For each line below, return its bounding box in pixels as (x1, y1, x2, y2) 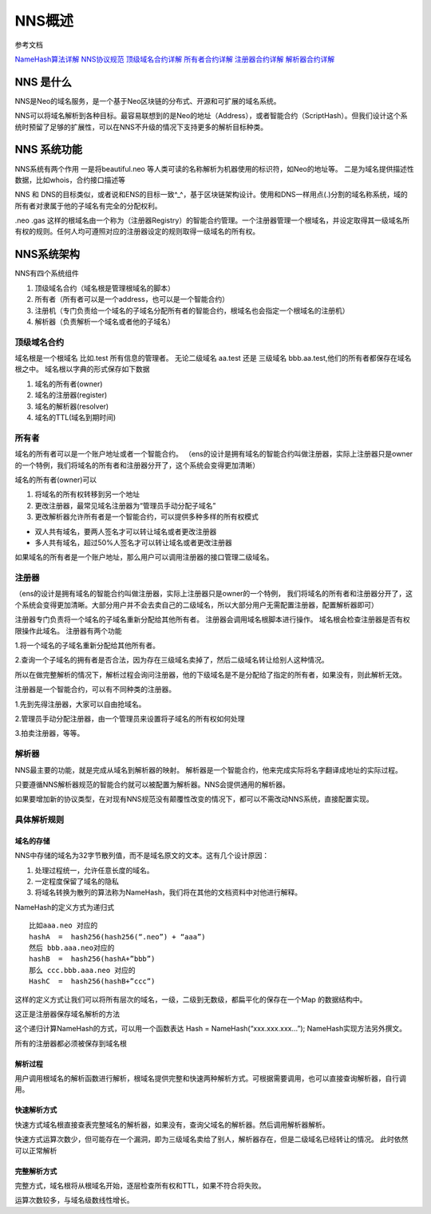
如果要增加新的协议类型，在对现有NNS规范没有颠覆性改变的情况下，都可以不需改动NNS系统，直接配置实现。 (14, 794, 374, 804)
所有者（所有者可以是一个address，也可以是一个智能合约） (34, 295, 229, 304)
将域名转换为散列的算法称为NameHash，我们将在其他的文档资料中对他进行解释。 (34, 888, 302, 897)
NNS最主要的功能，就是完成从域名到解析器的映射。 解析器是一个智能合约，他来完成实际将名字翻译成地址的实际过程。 (14, 765, 403, 774)
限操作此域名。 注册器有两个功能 (14, 626, 122, 635)
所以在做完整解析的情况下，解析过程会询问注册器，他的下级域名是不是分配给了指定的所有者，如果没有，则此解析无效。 (14, 670, 406, 679)
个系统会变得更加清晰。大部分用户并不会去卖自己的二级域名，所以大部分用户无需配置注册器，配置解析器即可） (14, 599, 378, 610)
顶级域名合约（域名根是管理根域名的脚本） (34, 283, 175, 293)
